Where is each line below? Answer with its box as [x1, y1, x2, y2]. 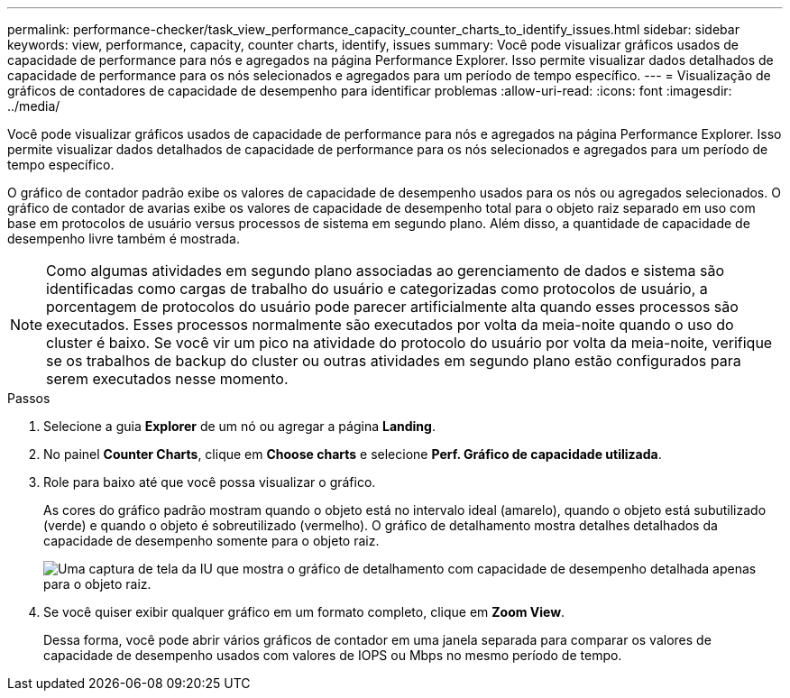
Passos [7, 390, 51, 406]
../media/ [7, 98, 60, 114]
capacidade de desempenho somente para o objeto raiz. [43, 533, 380, 548]
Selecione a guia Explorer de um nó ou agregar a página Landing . [43, 418, 436, 434]
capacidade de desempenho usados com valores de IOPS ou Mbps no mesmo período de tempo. [43, 647, 622, 663]
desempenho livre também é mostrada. [7, 231, 240, 246]
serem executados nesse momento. [46, 370, 289, 388]
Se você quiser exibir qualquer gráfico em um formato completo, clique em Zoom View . [43, 604, 565, 620]
